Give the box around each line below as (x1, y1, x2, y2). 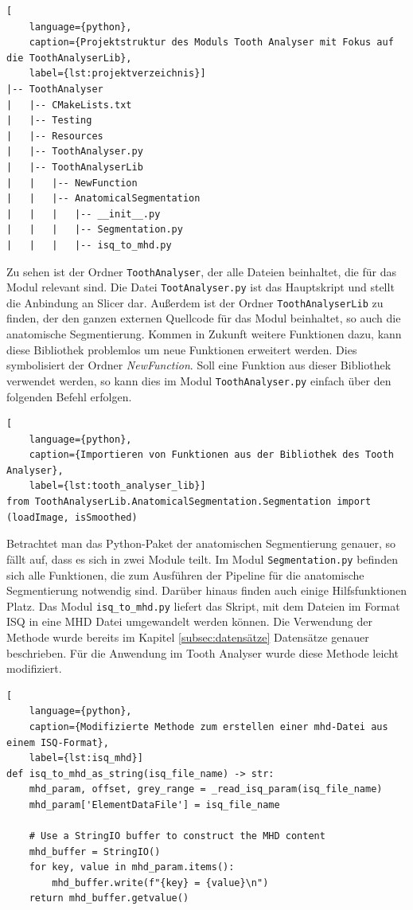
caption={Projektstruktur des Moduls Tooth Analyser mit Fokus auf (29, 37, 394, 49)
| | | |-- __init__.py (6, 208, 161, 220)
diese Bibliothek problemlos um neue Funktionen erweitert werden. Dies (6, 341, 357, 357)
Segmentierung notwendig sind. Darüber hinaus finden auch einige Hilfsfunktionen (6, 582, 407, 599)
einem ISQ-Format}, (6, 736, 109, 748)
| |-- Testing (6, 115, 92, 127)
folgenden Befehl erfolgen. (6, 388, 132, 404)
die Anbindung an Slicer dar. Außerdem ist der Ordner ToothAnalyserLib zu (6, 294, 384, 310)
